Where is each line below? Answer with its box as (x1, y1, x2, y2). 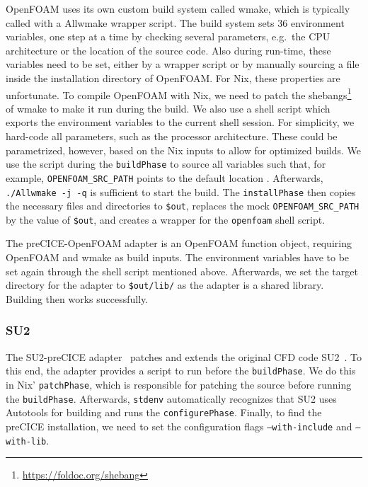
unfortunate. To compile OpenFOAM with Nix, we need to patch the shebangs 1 (6, 85, 352, 102)
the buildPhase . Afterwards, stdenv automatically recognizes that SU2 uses (6, 391, 337, 406)
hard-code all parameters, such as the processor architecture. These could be (6, 129, 338, 143)
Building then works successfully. (6, 291, 149, 306)
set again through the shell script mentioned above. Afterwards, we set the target (6, 263, 358, 278)
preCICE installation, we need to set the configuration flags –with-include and (6, 418, 352, 433)
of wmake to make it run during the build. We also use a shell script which (6, 101, 330, 115)
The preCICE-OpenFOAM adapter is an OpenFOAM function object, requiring (6, 236, 352, 251)
